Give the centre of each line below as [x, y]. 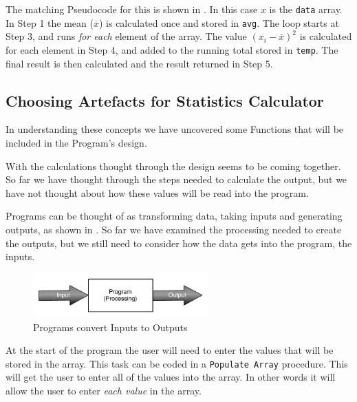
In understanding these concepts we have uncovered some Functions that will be [175, 129]
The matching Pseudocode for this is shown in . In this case [132, 9]
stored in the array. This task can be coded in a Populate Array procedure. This [177, 363]
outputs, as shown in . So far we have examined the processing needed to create [174, 229]
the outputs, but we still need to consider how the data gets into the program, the [179, 243]
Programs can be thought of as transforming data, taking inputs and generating [174, 216]
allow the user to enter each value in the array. [104, 391]
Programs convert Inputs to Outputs [110, 327]
